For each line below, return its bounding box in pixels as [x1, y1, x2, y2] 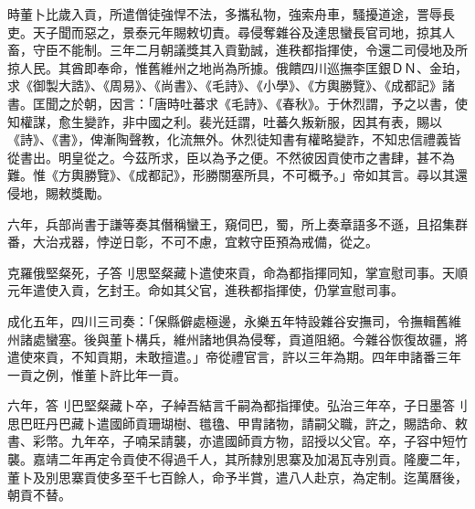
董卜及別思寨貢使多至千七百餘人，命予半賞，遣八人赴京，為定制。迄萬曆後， [7, 467, 468, 486]
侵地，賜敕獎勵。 [7, 183, 110, 202]
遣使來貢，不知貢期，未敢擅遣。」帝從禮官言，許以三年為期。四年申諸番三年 [7, 347, 461, 366]
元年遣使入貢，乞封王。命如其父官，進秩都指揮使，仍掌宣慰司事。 [7, 281, 404, 300]
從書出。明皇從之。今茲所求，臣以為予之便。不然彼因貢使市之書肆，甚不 [7, 147, 442, 166]
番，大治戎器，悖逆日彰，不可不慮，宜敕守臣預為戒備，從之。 [7, 232, 378, 251]
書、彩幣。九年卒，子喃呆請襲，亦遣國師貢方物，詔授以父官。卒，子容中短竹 [7, 431, 468, 451]
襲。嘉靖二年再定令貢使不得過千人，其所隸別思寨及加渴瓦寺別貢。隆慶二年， [7, 450, 468, 469]
